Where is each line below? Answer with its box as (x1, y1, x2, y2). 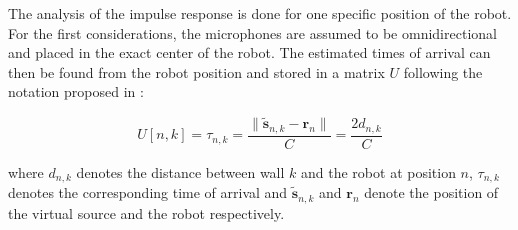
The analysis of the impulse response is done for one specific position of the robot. (8, 3, 512, 23)
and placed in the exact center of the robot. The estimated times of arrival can (8, 42, 491, 63)
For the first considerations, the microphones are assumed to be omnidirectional (8, 22, 497, 43)
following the (403, 61, 483, 82)
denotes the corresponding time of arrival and (8, 182, 288, 203)
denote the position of (364, 182, 499, 203)
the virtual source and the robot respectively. (8, 202, 285, 223)
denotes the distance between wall (76, 161, 285, 182)
